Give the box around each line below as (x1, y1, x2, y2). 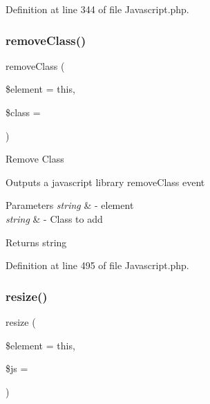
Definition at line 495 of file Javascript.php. (6, 258, 189, 273)
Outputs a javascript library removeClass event (6, 174, 205, 189)
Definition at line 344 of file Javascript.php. (6, 2, 189, 16)
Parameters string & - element (6, 198, 134, 212)
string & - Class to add (6, 211, 103, 226)
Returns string (6, 235, 67, 249)
